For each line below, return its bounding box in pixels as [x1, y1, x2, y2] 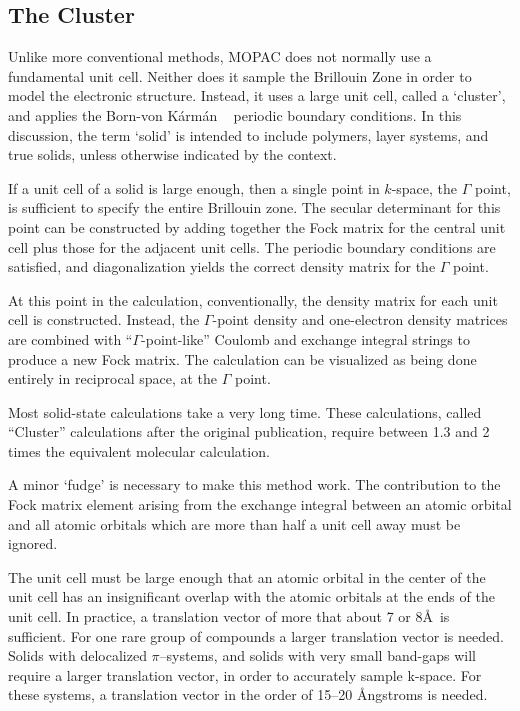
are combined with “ [8, 328, 133, 349]
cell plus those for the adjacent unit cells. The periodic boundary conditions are [8, 236, 496, 257]
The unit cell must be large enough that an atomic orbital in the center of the [8, 566, 486, 587]
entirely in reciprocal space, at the [8, 368, 218, 389]
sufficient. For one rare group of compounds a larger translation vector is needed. [8, 625, 504, 646]
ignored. [8, 533, 58, 554]
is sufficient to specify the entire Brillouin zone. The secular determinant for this [8, 197, 501, 218]
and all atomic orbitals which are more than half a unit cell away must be [8, 513, 461, 534]
